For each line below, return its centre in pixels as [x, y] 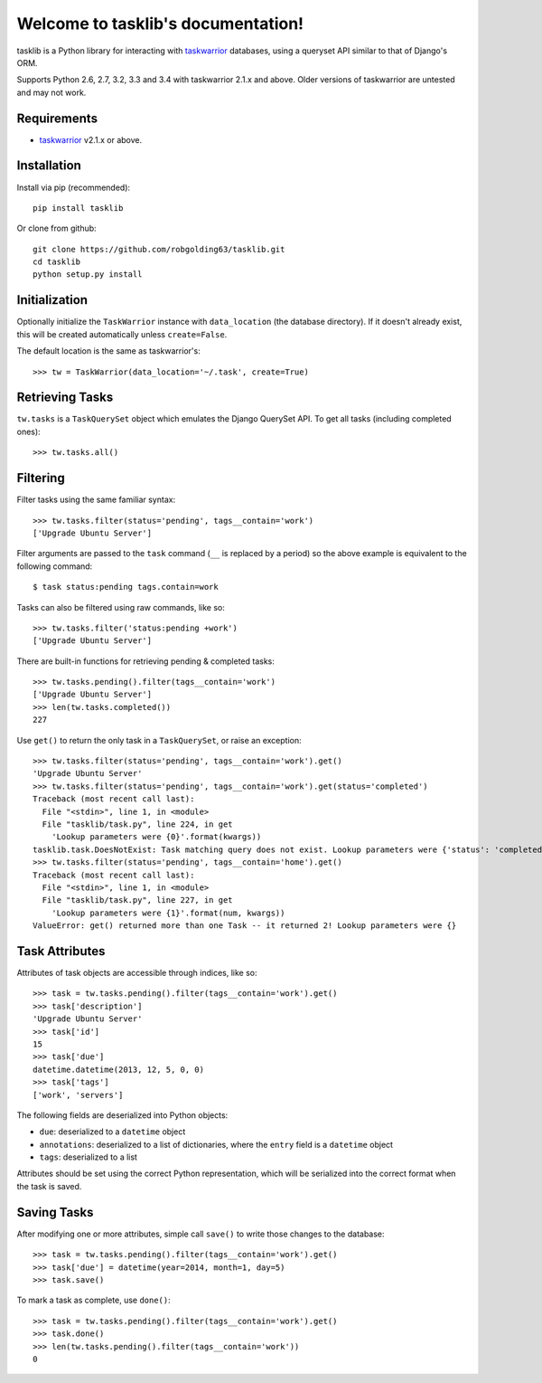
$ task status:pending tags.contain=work [126, 587]
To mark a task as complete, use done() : [93, 1300]
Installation [49, 166]
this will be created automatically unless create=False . [122, 334]
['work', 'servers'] [78, 1095]
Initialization [52, 300]
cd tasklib [57, 262]
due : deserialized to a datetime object [112, 1132]
